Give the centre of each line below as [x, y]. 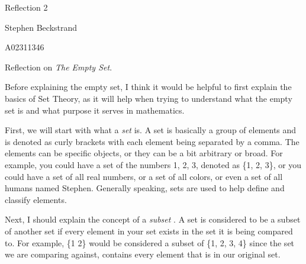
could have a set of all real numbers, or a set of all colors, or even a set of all [144, 176]
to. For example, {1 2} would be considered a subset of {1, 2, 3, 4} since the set [150, 242]
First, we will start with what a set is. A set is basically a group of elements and [151, 130]
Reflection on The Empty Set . [59, 67]
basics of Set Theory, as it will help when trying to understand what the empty [149, 98]
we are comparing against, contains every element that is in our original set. [143, 254]
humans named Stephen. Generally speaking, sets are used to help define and [145, 188]
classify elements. [36, 199]
